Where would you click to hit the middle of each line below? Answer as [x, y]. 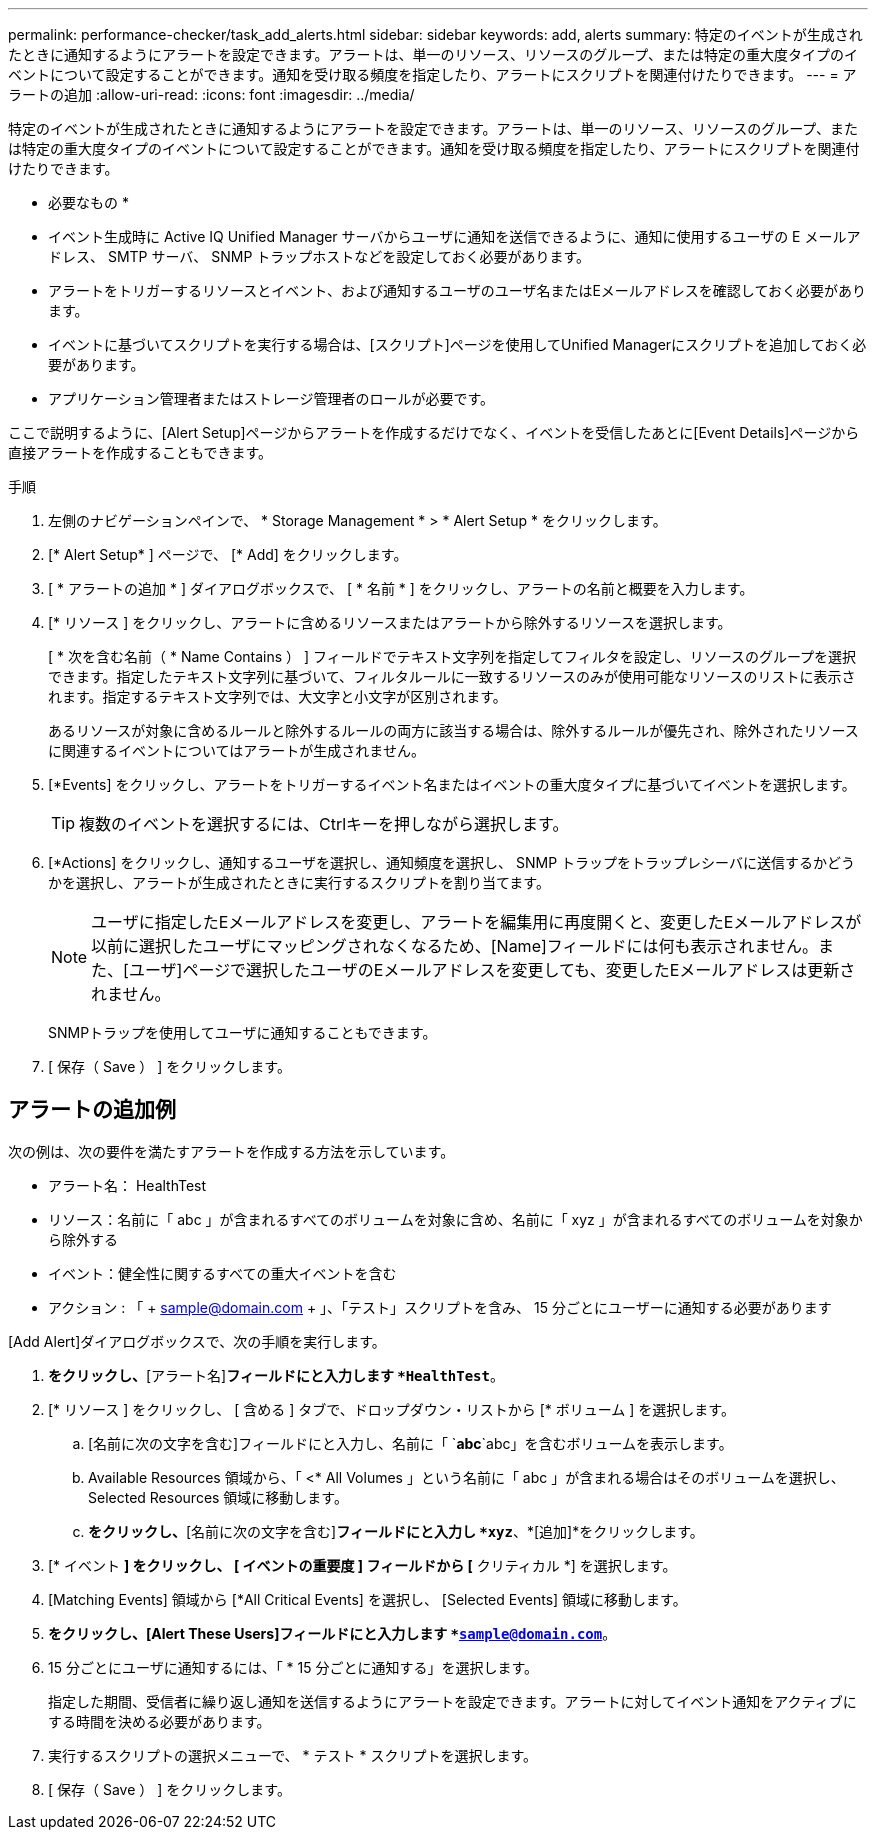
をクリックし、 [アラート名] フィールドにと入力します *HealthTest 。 [276, 1375]
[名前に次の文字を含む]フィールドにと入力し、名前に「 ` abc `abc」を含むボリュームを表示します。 [410, 1443]
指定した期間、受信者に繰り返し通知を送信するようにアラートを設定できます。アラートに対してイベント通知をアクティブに [452, 1701]
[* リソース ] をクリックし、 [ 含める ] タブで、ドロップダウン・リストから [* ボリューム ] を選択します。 [391, 1409]
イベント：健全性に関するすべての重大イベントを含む [222, 1273]
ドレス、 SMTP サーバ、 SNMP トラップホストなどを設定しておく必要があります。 [319, 256]
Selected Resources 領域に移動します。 [218, 1497]
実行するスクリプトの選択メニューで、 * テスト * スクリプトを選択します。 [292, 1755]
